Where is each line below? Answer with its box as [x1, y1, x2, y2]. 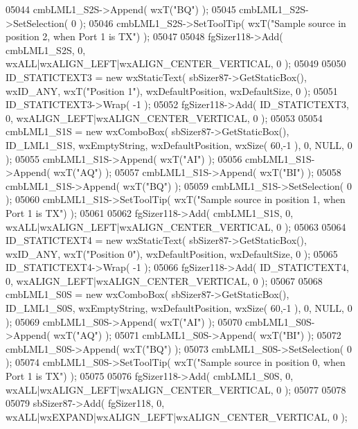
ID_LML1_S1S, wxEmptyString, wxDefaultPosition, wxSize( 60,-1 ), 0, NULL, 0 [6, 137, 352, 152]
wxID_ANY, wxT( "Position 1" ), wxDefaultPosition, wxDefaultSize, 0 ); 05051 [6, 83, 338, 98]
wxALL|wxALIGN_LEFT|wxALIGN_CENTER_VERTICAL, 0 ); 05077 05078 [6, 382, 346, 396]
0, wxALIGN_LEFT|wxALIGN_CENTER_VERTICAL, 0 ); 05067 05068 [6, 273, 323, 288]
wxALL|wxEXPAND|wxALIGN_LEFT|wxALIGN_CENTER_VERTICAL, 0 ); [6, 409, 348, 423]
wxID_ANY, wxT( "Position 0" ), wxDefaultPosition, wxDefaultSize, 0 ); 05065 [6, 246, 338, 261]
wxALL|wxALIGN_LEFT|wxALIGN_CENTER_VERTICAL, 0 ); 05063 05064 [6, 219, 346, 234]
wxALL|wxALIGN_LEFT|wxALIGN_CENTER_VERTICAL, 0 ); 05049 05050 [6, 56, 346, 71]
